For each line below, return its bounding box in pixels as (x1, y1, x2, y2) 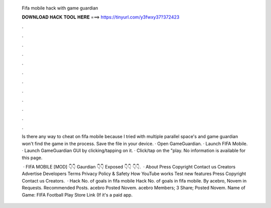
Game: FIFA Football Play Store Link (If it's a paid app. (22, 191, 133, 197)
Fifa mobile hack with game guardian (22, 5, 98, 11)
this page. (22, 154, 43, 160)
